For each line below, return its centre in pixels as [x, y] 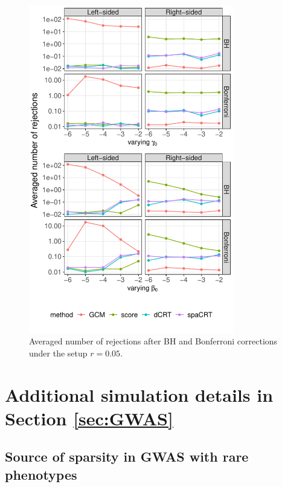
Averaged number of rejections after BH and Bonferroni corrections [153, 341]
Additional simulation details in [139, 394]
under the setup [58, 353]
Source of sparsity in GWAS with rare [127, 456]
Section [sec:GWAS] [89, 418]
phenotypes [41, 474]
